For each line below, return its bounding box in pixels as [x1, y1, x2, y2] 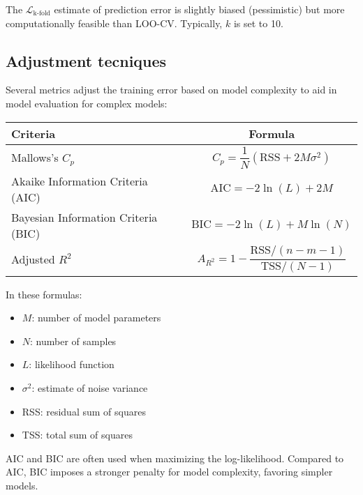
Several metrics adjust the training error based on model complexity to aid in [6, 82, 337, 97]
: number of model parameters [31, 310, 161, 325]
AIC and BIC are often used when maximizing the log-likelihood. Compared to [6, 450, 344, 465]
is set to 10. [233, 15, 283, 30]
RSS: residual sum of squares [22, 404, 146, 418]
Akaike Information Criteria [11, 173, 148, 190]
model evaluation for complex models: [6, 96, 168, 110]
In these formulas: [6, 287, 82, 301]
